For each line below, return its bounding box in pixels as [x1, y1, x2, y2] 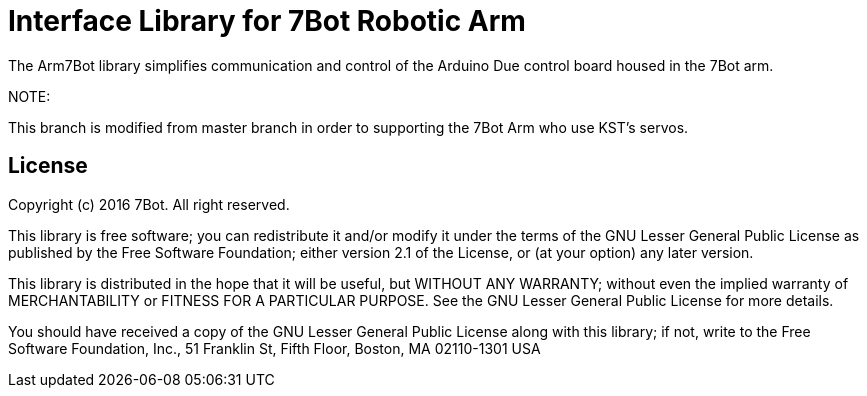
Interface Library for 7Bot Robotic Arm [8, 4, 526, 38]
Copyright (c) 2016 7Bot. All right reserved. [8, 195, 290, 213]
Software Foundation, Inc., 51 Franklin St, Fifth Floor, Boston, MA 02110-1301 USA [8, 339, 541, 357]
